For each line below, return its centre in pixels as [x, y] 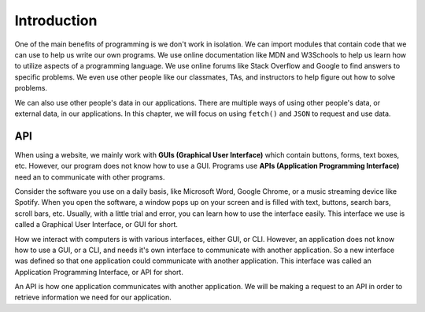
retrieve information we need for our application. [93, 297]
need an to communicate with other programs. [90, 176]
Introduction [56, 20]
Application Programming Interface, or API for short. [99, 272]
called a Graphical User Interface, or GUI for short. [96, 225]
